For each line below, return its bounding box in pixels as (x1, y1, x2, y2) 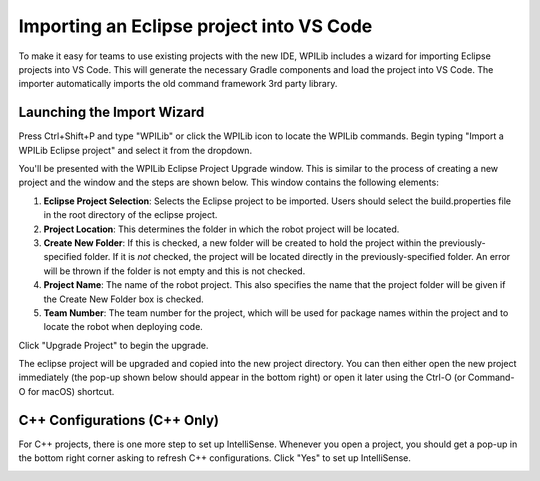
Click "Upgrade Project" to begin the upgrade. (18, 339, 209, 351)
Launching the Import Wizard (18, 104, 205, 121)
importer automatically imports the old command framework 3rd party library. (18, 78, 338, 90)
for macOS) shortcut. (27, 385, 115, 397)
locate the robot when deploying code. (43, 321, 204, 333)
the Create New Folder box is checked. (43, 293, 204, 305)
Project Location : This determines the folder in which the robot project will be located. (43, 223, 400, 235)
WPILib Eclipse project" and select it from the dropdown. (18, 144, 253, 156)
